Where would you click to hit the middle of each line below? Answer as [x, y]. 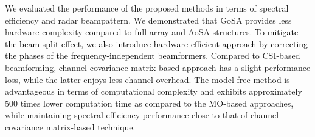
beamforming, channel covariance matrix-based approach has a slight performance [158, 67]
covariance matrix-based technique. [70, 126]
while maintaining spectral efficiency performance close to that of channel [142, 115]
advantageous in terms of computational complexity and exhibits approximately [154, 91]
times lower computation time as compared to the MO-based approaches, [157, 103]
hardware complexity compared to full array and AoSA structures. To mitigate [152, 32]
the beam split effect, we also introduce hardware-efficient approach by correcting [157, 43]
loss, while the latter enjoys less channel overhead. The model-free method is [147, 79]
